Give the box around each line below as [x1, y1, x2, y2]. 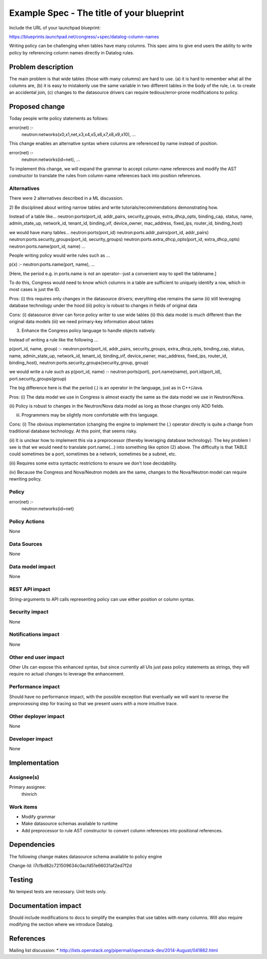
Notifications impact [9, 631, 59, 638]
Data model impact [9, 563, 56, 570]
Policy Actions [9, 518, 44, 525]
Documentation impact [9, 901, 82, 910]
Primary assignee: [9, 784, 46, 790]
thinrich [21, 791, 37, 797]
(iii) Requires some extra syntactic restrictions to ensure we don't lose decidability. [9, 460, 178, 466]
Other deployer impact [9, 713, 65, 719]
